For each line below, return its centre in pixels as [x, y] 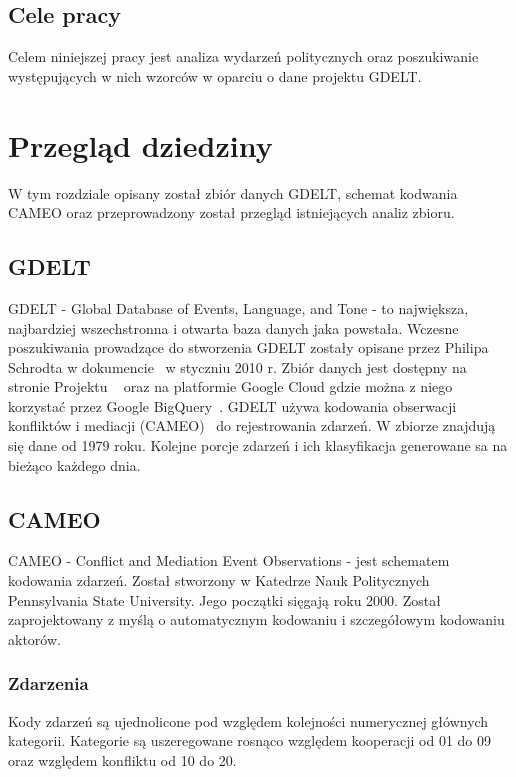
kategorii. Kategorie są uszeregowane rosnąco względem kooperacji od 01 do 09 [249, 740]
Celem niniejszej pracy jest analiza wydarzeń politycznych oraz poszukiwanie [243, 56]
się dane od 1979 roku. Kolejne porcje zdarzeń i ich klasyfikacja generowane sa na [258, 445]
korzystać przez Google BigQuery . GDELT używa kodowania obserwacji [232, 405]
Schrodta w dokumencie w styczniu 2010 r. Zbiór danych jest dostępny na [237, 366]
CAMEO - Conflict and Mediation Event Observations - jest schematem [229, 560]
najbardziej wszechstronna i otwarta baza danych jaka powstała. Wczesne [233, 327]
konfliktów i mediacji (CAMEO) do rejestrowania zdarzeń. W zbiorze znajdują [252, 425]
